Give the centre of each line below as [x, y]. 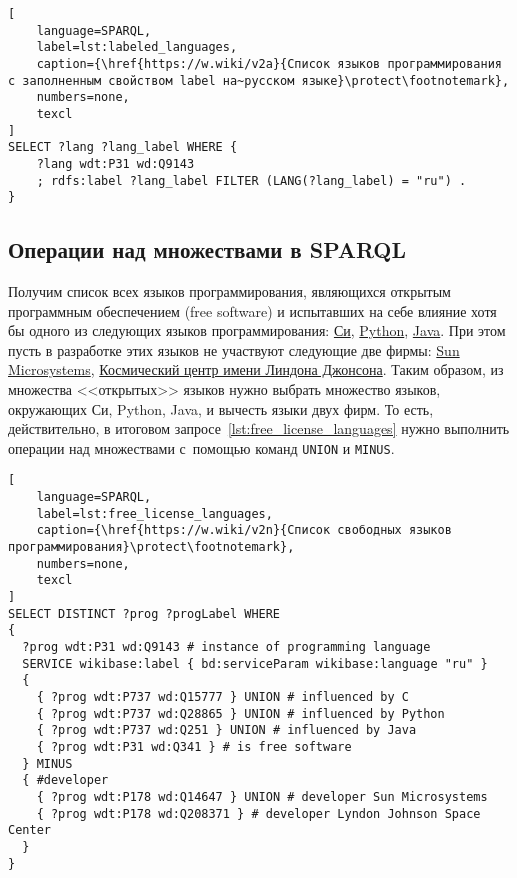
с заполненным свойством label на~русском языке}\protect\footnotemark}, [259, 80]
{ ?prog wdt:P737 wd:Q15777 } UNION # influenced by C [222, 697]
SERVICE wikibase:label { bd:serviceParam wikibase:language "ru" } [255, 663]
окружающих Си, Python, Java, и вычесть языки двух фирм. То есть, [221, 408]
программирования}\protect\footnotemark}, [151, 547]
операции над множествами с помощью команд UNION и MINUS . [201, 447]
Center [29, 830]
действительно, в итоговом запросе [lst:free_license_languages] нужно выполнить [259, 428]
